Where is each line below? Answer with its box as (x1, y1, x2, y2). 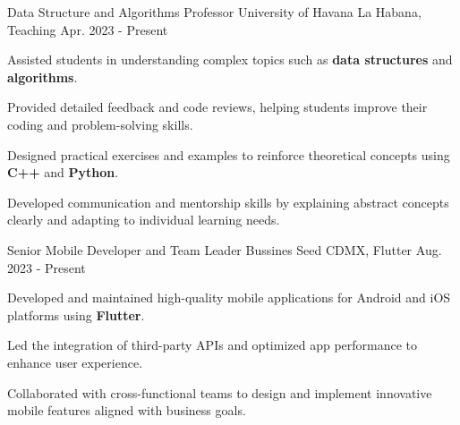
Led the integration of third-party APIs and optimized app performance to (7, 336, 418, 354)
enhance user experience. (7, 353, 143, 371)
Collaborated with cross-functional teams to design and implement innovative (7, 383, 432, 402)
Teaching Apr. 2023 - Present (7, 20, 168, 38)
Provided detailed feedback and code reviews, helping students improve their (7, 98, 428, 116)
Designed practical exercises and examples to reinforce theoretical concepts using (7, 145, 450, 164)
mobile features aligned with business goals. (7, 401, 246, 420)
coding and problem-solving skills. (7, 115, 193, 133)
